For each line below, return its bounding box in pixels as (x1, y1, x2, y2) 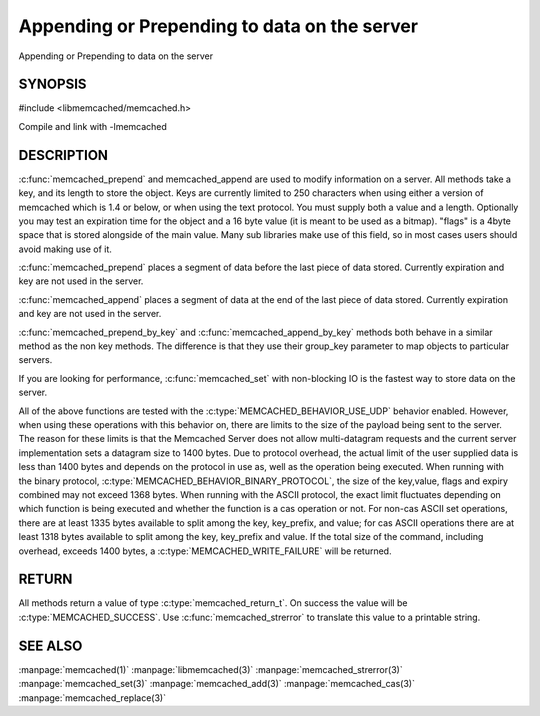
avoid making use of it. (18, 243, 112, 255)
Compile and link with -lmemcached (18, 120, 167, 132)
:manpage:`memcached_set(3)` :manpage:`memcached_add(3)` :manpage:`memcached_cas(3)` (18, 678, 415, 690)
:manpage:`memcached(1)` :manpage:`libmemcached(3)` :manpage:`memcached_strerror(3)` (18, 663, 404, 675)
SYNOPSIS (18, 76, 87, 93)
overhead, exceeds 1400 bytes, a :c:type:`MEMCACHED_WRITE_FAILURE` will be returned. (18, 545, 392, 557)
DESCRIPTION (18, 146, 109, 164)
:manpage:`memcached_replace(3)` (18, 691, 167, 704)
